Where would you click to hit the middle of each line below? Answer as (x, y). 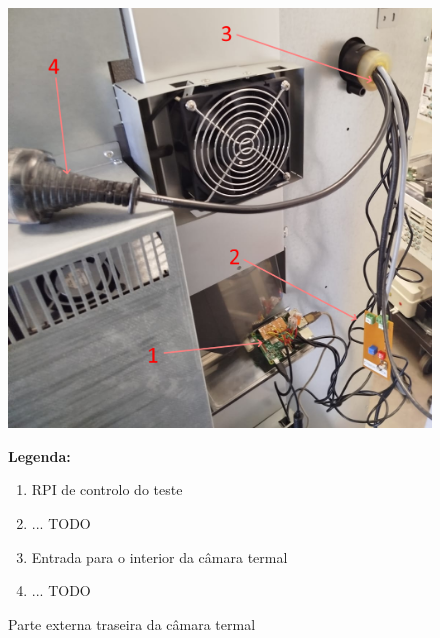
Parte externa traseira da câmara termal (132, 623)
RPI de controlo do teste (107, 489)
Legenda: (39, 455)
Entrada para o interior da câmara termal (159, 556)
